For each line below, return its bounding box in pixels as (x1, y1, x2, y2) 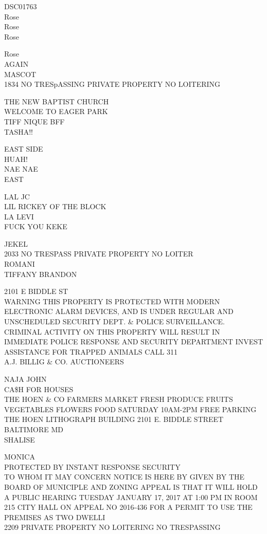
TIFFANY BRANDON (4, 268, 77, 279)
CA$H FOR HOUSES (4, 383, 74, 394)
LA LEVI (4, 211, 34, 222)
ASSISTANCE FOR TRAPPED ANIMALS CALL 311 (4, 346, 177, 357)
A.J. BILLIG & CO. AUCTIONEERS (4, 356, 124, 367)
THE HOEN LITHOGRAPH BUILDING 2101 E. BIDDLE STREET (4, 414, 224, 425)
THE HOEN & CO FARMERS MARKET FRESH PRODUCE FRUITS (4, 394, 233, 404)
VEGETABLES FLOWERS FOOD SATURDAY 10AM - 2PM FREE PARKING (4, 403, 257, 414)
